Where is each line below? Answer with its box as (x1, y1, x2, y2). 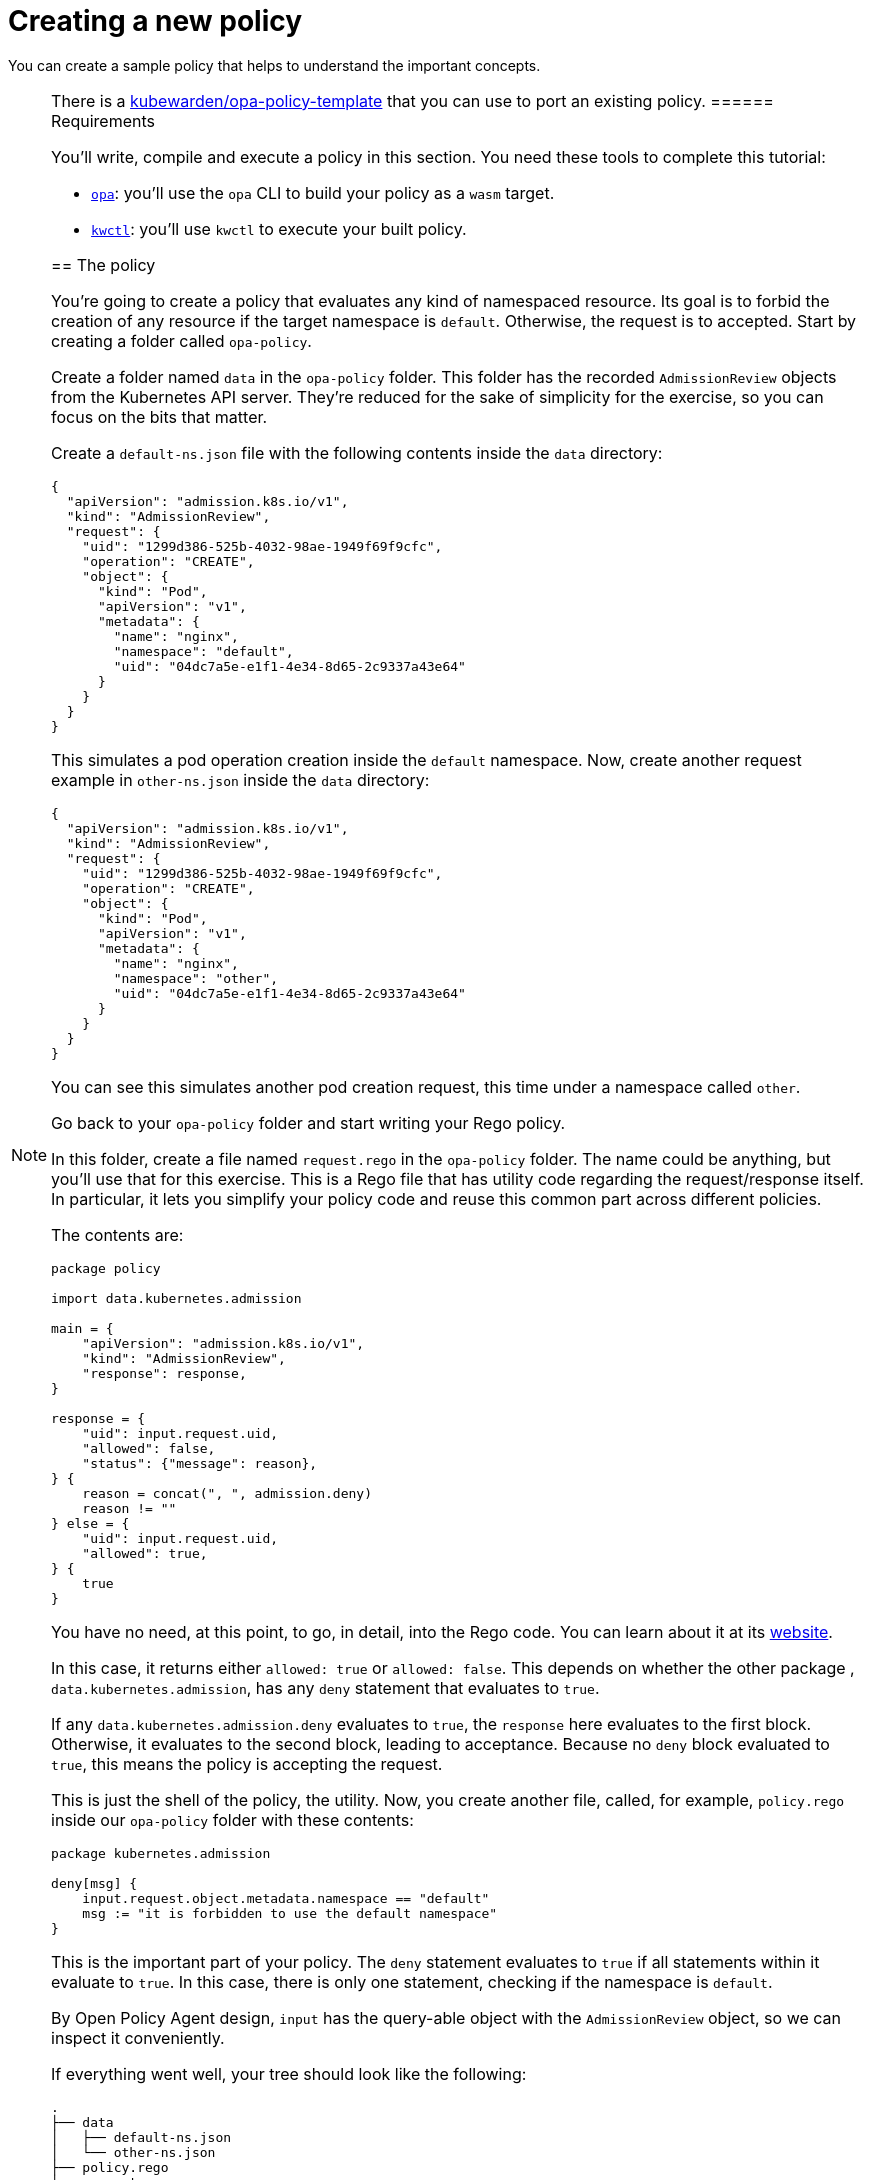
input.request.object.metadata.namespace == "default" (82, 1890, 490, 1906)
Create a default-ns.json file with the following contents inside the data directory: (51, 442, 663, 463)
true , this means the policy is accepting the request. (51, 1753, 443, 1774)
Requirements (51, 110, 155, 131)
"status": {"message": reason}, (82, 1455, 318, 1471)
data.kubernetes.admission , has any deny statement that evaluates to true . (51, 1677, 600, 1698)
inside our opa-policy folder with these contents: (51, 1809, 414, 1830)
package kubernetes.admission (51, 1845, 271, 1861)
